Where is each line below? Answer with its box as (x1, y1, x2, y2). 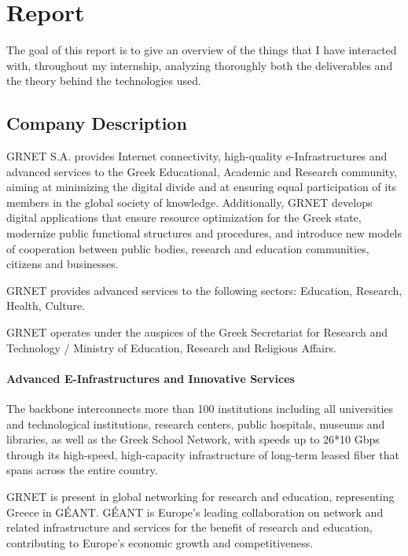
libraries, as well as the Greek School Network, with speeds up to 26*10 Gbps (6, 431, 380, 447)
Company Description (6, 111, 187, 135)
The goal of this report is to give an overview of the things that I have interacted (6, 42, 397, 58)
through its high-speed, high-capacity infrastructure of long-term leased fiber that (6, 446, 399, 462)
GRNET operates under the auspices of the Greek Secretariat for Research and (6, 324, 388, 341)
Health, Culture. (6, 297, 86, 314)
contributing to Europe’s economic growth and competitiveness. (6, 534, 314, 550)
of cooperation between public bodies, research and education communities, (6, 240, 369, 256)
